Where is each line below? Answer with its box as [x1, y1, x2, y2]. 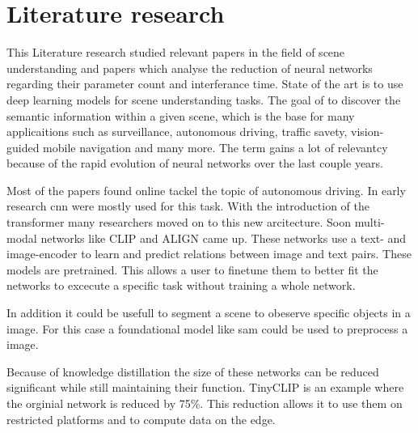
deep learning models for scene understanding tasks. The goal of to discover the [6, 91, 401, 108]
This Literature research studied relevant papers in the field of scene [6, 44, 345, 61]
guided [6, 138, 40, 155]
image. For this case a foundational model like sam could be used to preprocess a [6, 320, 408, 337]
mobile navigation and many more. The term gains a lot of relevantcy [43, 138, 388, 155]
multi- [354, 214, 385, 231]
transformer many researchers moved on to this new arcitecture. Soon [6, 214, 352, 231]
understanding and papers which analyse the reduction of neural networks [6, 59, 373, 76]
